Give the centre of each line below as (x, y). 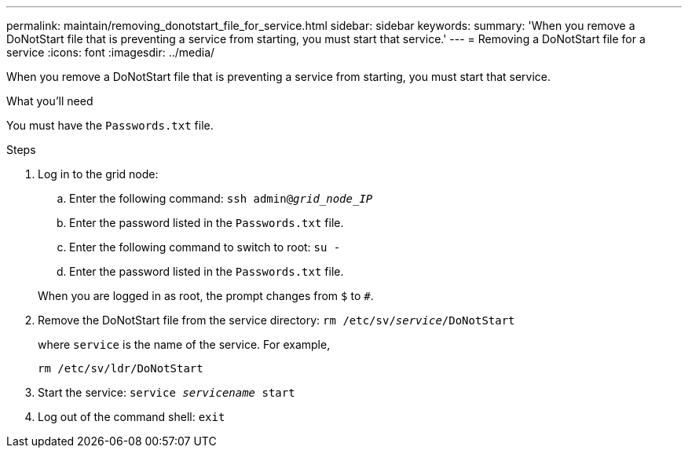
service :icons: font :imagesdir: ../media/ (111, 52)
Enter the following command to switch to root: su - (205, 247)
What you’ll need (50, 101)
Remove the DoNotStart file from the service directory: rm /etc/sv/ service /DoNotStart (276, 320)
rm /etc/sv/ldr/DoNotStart (121, 368)
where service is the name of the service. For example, (184, 344)
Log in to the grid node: (98, 174)
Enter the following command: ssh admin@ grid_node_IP (221, 198)
